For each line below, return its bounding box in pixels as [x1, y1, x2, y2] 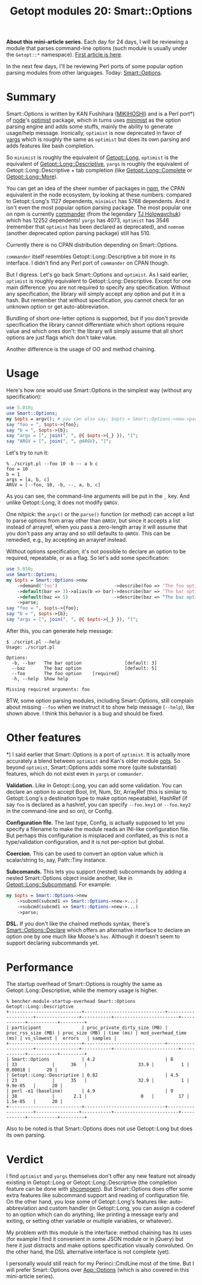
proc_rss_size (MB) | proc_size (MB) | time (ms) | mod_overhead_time [6, 1030, 187, 1036]
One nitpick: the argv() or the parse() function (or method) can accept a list [6, 511, 194, 518]
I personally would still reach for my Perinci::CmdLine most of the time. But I [6, 1260, 194, 1267]
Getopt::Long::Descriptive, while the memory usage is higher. [6, 987, 158, 994]
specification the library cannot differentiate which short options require [6, 321, 185, 328]
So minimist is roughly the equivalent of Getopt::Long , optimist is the [6, 154, 179, 161]
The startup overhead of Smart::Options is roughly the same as [6, 981, 162, 988]
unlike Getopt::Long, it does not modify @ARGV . [6, 499, 119, 506]
